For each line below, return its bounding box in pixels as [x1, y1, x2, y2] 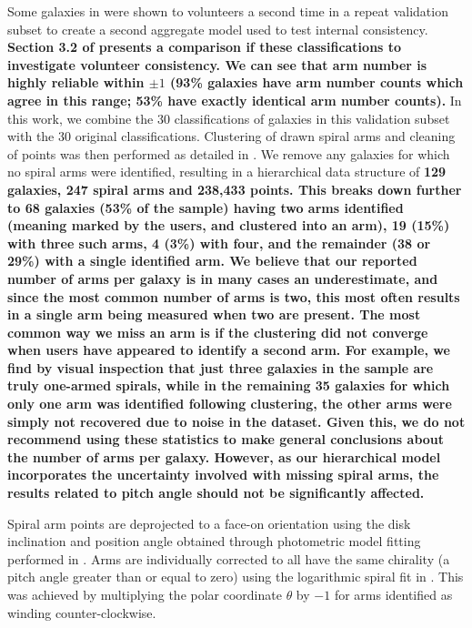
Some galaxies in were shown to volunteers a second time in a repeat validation [7, 2, 448, 20]
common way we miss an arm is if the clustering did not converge [7, 322, 428, 341]
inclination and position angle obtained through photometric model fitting [7, 532, 421, 551]
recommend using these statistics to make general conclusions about [7, 430, 445, 449]
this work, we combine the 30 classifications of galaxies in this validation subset [7, 108, 450, 127]
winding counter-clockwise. [7, 603, 156, 622]
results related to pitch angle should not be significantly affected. [7, 483, 425, 502]
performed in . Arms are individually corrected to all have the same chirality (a [7, 549, 450, 568]
